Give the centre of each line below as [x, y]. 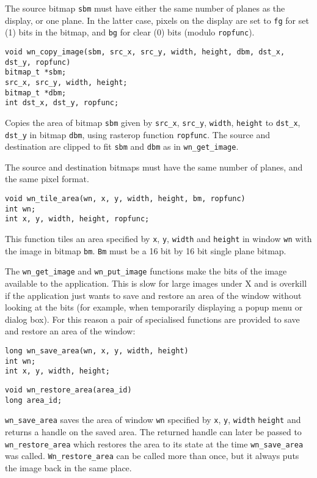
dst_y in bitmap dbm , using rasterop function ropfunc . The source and [138, 134]
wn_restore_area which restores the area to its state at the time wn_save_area [154, 443]
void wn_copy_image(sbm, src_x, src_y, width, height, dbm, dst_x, [145, 52]
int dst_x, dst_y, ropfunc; [62, 103]
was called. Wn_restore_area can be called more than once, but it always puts [152, 456]
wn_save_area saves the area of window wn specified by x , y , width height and [153, 420]
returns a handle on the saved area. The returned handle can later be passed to [153, 431]
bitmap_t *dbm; [36, 93]
